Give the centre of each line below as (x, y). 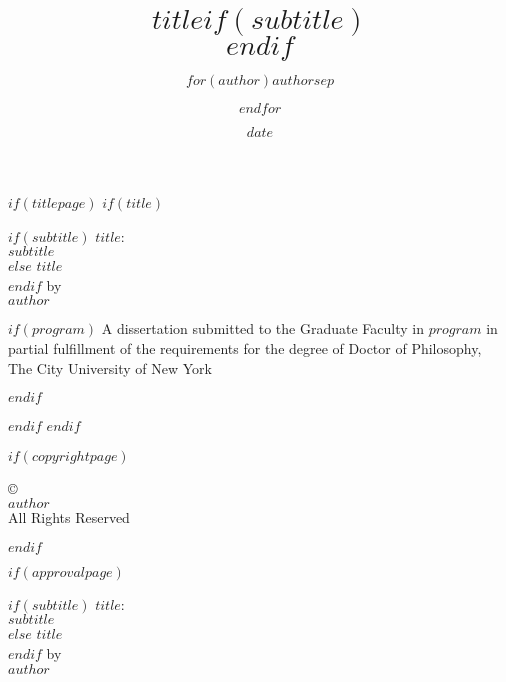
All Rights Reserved (69, 517)
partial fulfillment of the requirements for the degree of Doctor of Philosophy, (245, 347)
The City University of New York (110, 367)
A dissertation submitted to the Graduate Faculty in (262, 328)
